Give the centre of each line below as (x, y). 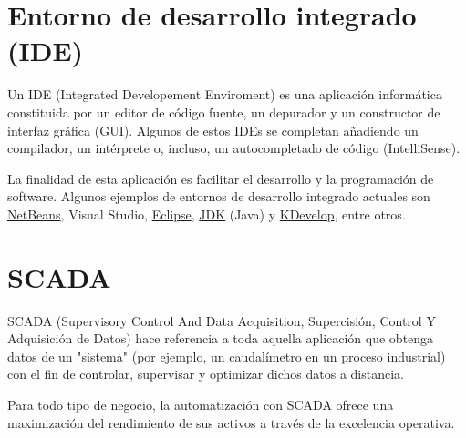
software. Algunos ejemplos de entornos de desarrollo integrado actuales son (219, 196)
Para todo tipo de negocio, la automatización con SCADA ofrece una (201, 404)
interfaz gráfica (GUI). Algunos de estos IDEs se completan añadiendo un (213, 130)
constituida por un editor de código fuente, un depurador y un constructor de (224, 112)
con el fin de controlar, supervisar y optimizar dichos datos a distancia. (206, 374)
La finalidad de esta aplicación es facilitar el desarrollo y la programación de (221, 178)
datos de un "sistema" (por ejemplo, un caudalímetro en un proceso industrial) (227, 356)
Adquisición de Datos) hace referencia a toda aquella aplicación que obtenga (221, 338)
